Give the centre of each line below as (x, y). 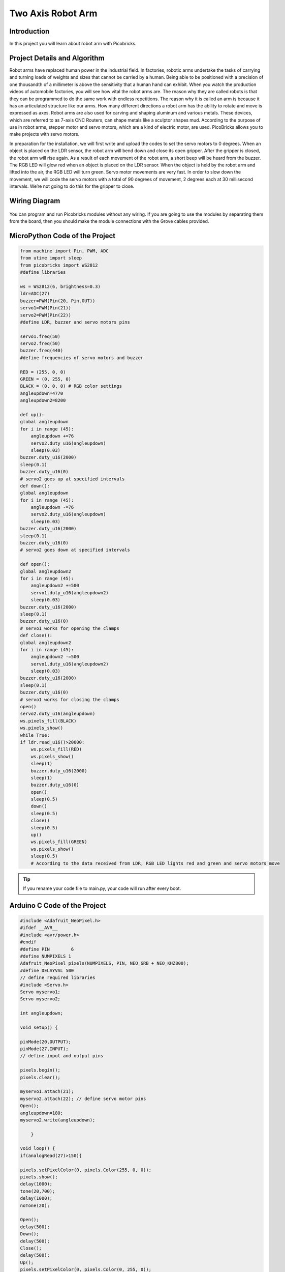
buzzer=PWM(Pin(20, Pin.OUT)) (58, 301)
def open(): (35, 564)
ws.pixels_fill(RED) (56, 749)
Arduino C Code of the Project (58, 905)
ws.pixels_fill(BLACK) (48, 721)
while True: (35, 735)
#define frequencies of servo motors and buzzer (82, 358)
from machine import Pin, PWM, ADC (64, 251)
